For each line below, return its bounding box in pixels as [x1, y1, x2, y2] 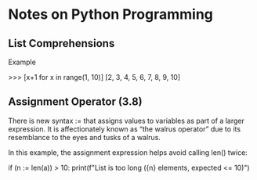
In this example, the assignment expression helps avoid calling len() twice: [8, 147, 248, 157]
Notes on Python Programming [8, 5, 214, 23]
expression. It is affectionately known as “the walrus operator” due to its [8, 124, 241, 134]
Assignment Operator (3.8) [8, 95, 143, 109]
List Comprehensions [8, 37, 115, 50]
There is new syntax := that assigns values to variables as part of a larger [8, 116, 244, 125]
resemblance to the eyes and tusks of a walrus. [8, 132, 161, 142]
